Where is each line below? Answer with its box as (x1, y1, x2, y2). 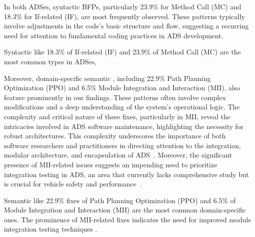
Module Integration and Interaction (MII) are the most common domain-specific (4, 205, 246, 215)
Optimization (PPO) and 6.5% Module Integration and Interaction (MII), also (4, 82, 240, 93)
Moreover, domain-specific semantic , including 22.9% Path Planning (4, 73, 211, 83)
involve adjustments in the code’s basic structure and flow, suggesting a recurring (4, 21, 249, 31)
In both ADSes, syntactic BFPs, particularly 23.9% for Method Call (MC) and (4, 1, 241, 11)
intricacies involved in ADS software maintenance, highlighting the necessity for (4, 121, 244, 131)
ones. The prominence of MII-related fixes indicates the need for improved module (4, 214, 252, 224)
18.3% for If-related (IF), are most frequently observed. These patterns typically (4, 11, 245, 21)
